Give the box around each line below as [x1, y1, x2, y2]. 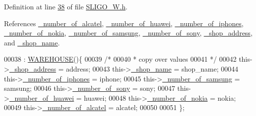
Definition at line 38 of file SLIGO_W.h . [4, 1, 128, 11]
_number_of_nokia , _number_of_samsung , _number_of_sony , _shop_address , [4, 28, 253, 38]
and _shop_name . [4, 37, 60, 47]
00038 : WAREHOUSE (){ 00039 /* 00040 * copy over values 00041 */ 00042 [4, 54, 237, 64]
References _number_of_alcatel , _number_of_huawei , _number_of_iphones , [4, 18, 244, 28]
